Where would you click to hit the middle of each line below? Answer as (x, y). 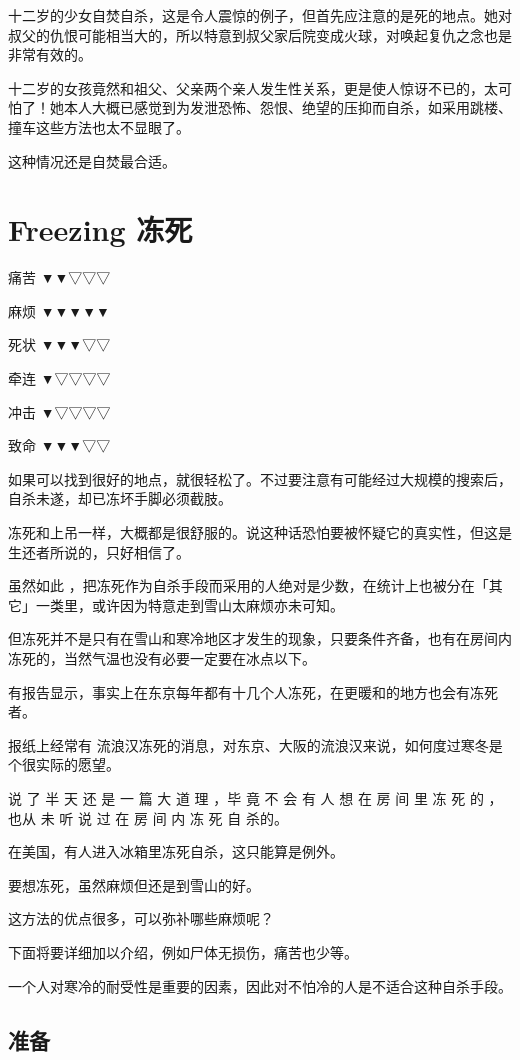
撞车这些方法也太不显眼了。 (99, 126)
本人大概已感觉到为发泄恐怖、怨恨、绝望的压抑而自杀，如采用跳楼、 (287, 107)
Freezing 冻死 (100, 229)
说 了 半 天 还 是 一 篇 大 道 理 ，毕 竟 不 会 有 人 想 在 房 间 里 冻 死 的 (246, 797)
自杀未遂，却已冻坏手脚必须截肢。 (120, 498)
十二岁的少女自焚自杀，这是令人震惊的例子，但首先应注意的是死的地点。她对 (260, 15)
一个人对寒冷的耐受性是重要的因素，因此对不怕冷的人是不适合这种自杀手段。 (260, 985)
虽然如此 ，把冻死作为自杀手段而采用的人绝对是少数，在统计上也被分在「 (248, 585)
